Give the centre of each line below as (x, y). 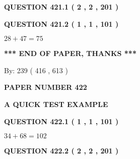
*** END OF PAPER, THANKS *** (70, 53)
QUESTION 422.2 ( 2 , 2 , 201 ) (61, 151)
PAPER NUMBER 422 (46, 87)
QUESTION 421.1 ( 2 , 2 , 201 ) (61, 7)
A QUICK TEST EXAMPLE (56, 104)
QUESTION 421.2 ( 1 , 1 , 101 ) (61, 23)
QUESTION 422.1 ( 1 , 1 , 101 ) (61, 121)
